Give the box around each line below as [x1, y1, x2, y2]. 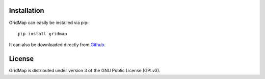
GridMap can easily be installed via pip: [9, 20, 89, 26]
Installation [9, 6, 44, 15]
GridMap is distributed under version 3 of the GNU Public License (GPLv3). [9, 68, 160, 74]
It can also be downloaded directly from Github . [9, 42, 106, 48]
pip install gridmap [18, 31, 67, 36]
